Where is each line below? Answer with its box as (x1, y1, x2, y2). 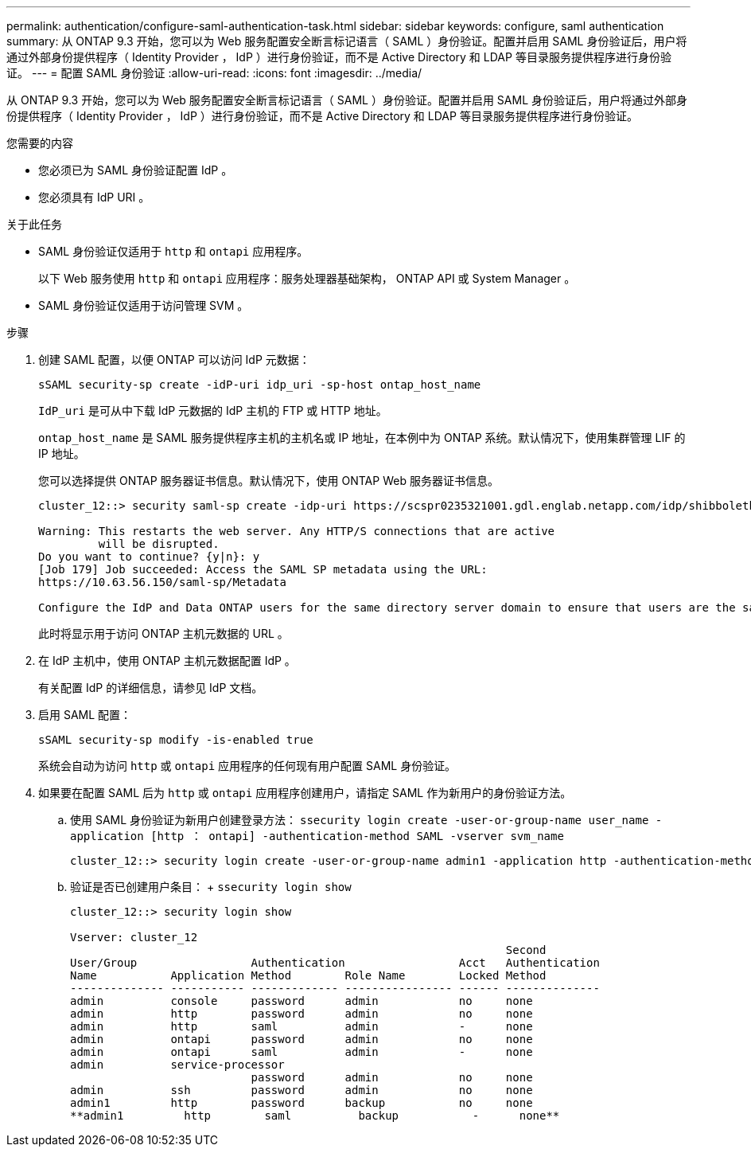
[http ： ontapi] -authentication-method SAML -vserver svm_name (150, 830, 564, 842)
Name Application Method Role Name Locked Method (70, 969, 547, 982)
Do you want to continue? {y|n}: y (38, 550, 260, 563)
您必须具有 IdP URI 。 (38, 190, 150, 204)
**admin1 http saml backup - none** (70, 1109, 560, 1122)
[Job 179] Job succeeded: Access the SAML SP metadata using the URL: (38, 563, 488, 576)
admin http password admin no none (70, 1007, 533, 1020)
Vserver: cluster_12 (70, 931, 198, 944)
